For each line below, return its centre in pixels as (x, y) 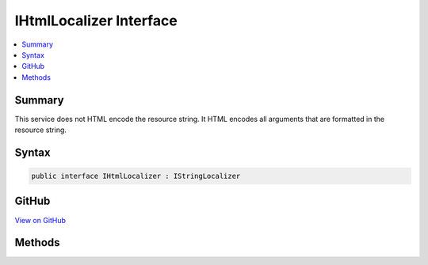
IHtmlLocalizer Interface (96, 21)
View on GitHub (40, 220)
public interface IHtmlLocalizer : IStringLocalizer (136, 176)
